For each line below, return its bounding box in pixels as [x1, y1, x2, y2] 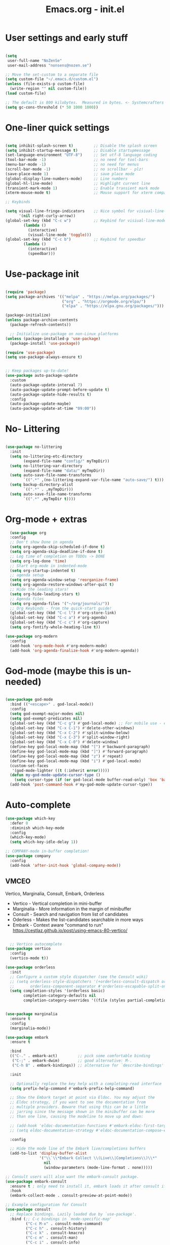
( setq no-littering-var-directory [10, 463, 82, 468]
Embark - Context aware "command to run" [12, 922, 104, 928]
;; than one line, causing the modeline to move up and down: [10, 1113, 144, 1119]
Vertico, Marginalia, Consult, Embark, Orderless [5, 890, 105, 897]
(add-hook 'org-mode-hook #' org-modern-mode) [10, 643, 108, 648]
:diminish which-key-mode [10, 825, 65, 831]
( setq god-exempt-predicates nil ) [10, 716, 82, 721]
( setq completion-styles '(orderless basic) [10, 989, 105, 994]
